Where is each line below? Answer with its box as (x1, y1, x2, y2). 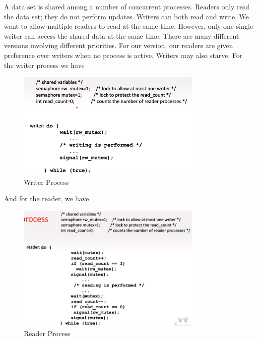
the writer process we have (4, 59, 85, 70)
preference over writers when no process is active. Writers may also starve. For (4, 50, 243, 60)
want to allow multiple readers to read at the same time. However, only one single (4, 21, 253, 31)
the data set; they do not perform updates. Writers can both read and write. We (4, 11, 249, 21)
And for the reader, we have (4, 193, 89, 204)
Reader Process (24, 328, 70, 338)
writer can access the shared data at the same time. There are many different (4, 30, 239, 41)
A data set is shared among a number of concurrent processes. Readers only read (4, 1, 250, 11)
